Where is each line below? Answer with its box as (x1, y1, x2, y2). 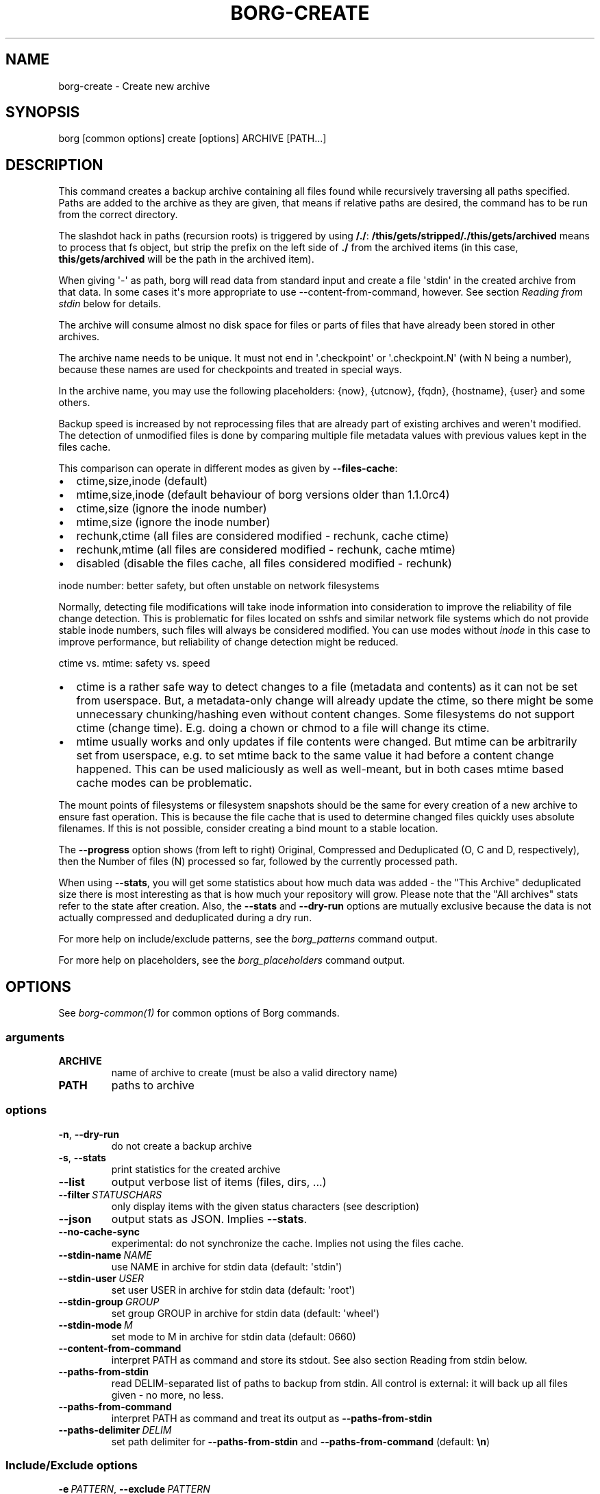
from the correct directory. (58, 209, 178, 221)
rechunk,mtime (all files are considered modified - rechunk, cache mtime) (76, 543, 455, 557)
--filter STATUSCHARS (58, 1188, 162, 1200)
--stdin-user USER (58, 1272, 144, 1284)
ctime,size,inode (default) (76, 474, 208, 488)
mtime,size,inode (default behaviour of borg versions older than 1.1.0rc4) (76, 488, 450, 502)
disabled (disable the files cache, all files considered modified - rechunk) (76, 556, 452, 571)
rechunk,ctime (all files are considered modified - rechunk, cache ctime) (76, 529, 449, 543)
